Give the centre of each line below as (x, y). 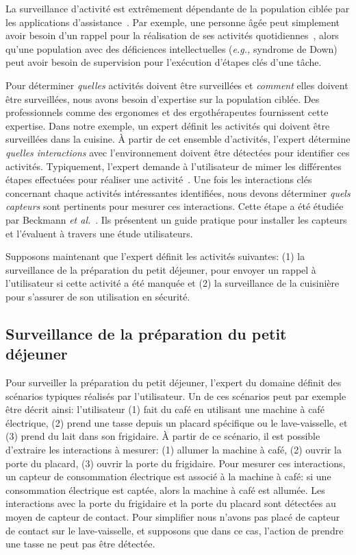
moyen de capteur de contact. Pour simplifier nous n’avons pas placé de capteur (173, 517)
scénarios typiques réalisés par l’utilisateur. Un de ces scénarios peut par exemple (176, 395)
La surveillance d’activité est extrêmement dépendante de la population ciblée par (178, 8)
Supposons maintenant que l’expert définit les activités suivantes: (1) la (155, 256)
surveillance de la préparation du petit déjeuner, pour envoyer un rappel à (161, 269)
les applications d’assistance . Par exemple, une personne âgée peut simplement (173, 22)
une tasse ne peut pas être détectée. (80, 544)
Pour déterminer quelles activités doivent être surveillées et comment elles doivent (177, 85)
